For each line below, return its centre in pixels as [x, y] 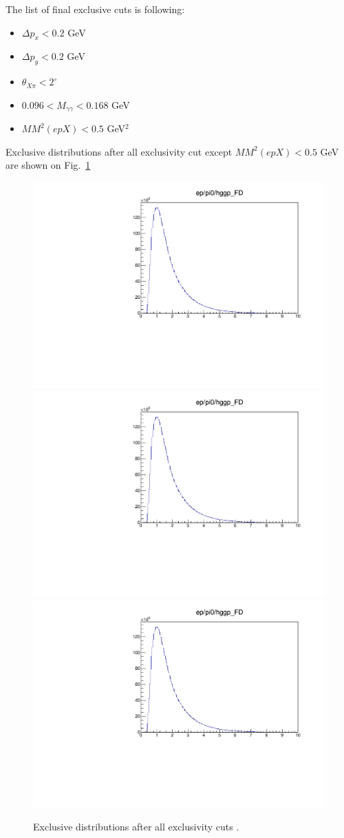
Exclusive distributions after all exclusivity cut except [119, 151]
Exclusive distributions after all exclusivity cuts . [136, 826]
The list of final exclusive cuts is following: [95, 9]
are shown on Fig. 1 [48, 165]
